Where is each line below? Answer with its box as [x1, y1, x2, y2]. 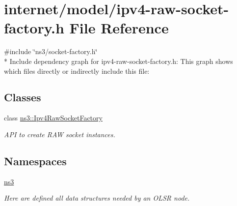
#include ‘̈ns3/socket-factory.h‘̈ [4, 46, 98, 57]
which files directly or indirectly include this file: [4, 65, 150, 76]
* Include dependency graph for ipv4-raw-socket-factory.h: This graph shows [4, 56, 233, 66]
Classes [4, 89, 41, 105]
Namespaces [4, 153, 67, 168]
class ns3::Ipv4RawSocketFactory [4, 113, 103, 123]
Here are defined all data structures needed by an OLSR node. [4, 193, 190, 203]
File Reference [69, 18, 169, 38]
